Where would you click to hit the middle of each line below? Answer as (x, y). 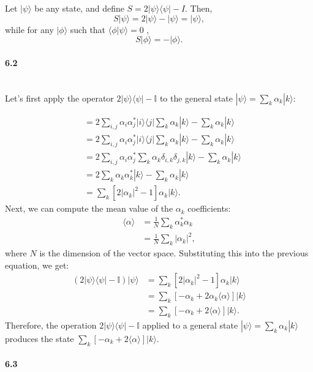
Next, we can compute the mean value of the (89, 208)
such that (88, 29)
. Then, (199, 8)
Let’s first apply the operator (59, 98)
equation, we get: (37, 265)
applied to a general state (190, 325)
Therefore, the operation (51, 325)
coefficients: (209, 208)
